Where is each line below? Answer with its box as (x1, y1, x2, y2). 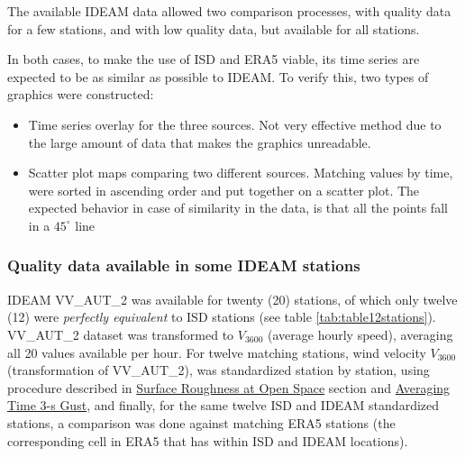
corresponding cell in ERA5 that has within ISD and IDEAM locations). (7, 431, 408, 450)
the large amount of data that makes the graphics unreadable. (28, 133, 371, 151)
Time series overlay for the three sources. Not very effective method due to (28, 114, 442, 133)
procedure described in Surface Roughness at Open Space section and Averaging (7, 378, 451, 397)
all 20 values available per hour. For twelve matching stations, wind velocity (7, 343, 426, 361)
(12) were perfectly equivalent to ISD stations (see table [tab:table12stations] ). (7, 307, 436, 326)
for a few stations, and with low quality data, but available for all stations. (7, 19, 420, 38)
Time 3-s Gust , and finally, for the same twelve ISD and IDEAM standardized (7, 396, 440, 415)
